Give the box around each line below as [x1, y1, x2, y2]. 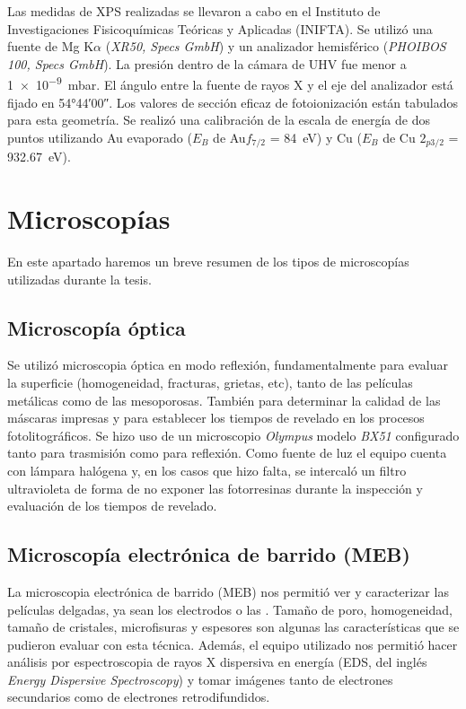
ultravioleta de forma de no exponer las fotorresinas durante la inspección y [7, 478, 423, 497]
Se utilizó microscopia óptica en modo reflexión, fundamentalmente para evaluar [7, 355, 449, 374]
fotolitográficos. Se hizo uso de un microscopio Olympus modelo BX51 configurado [7, 425, 460, 444]
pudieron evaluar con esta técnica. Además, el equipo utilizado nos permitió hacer [7, 635, 458, 653]
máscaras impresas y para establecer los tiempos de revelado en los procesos [7, 408, 425, 427]
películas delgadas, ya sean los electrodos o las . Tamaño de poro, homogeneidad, [7, 600, 453, 618]
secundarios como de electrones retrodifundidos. [7, 687, 270, 706]
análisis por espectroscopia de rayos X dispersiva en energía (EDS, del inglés [7, 652, 427, 671]
